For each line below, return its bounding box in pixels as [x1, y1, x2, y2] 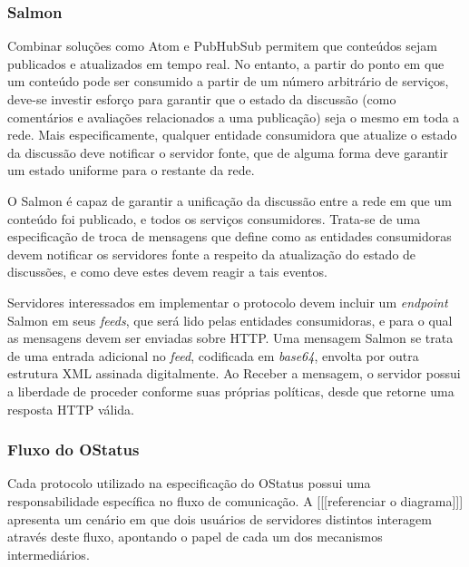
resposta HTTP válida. [7, 399, 134, 418]
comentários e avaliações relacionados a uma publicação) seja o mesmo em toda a [7, 107, 460, 126]
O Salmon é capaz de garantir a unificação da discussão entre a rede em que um [7, 191, 452, 210]
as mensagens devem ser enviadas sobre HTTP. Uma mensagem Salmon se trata [7, 328, 454, 347]
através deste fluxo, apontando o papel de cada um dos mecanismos [7, 527, 383, 546]
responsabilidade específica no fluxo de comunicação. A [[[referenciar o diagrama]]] [7, 491, 464, 510]
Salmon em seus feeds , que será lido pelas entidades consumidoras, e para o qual [7, 310, 453, 329]
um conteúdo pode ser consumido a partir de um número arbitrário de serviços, [7, 72, 449, 91]
